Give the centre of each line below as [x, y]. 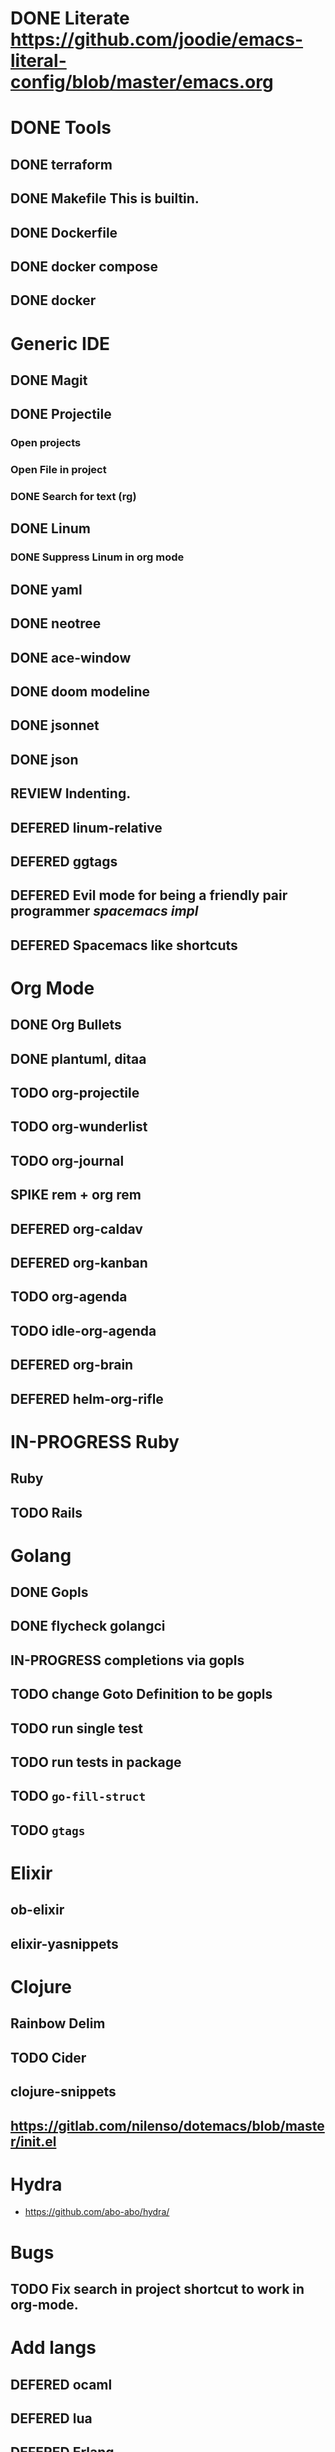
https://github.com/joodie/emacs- [157, 39]
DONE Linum [50, 528]
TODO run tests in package [96, 1762]
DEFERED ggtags [64, 861]
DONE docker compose [84, 266]
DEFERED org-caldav [76, 1228]
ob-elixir [37, 1910]
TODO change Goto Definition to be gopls [141, 1694]
